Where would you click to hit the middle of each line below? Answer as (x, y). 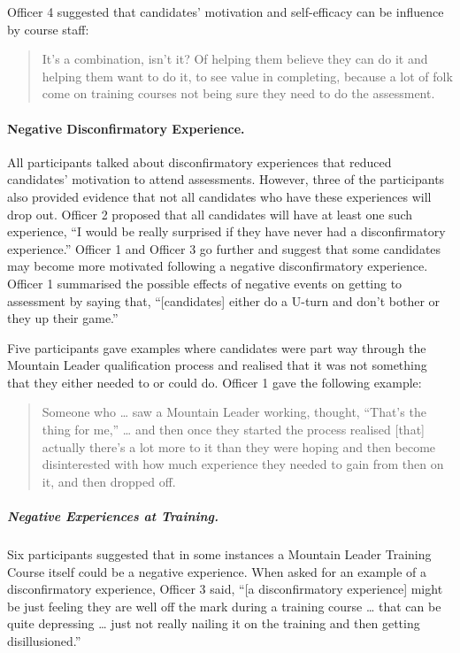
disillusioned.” (44, 640)
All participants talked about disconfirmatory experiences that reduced (199, 161)
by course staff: (48, 29)
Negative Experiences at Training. (113, 516)
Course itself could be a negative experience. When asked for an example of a (217, 571)
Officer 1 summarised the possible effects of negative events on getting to (205, 283)
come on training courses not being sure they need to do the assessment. (238, 93)
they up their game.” (63, 318)
